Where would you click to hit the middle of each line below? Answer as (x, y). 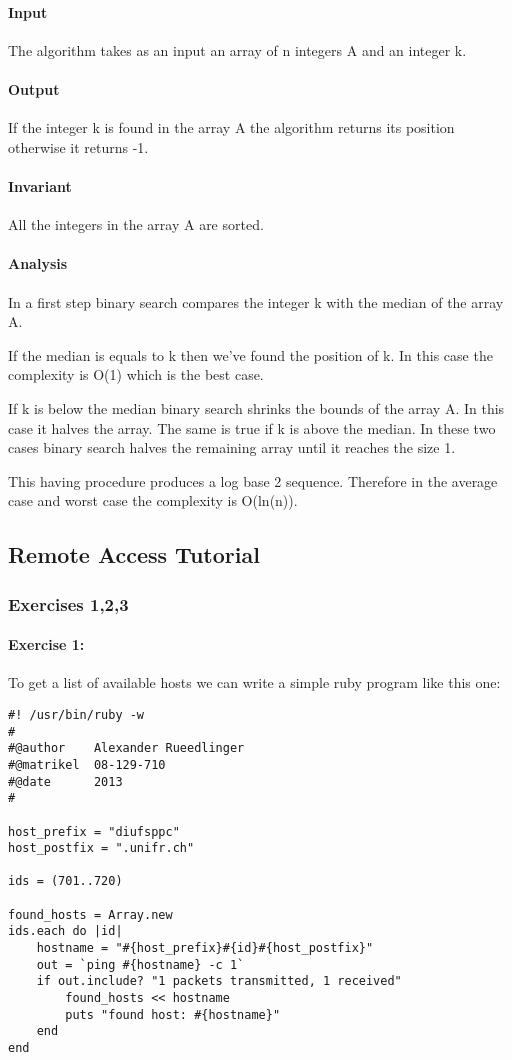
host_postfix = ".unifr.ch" (101, 848)
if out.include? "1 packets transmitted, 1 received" (219, 981)
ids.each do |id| (65, 931)
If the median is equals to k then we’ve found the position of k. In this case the (250, 354)
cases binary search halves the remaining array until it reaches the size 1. (232, 447)
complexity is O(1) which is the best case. (136, 374)
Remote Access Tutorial (134, 554)
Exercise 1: (46, 644)
